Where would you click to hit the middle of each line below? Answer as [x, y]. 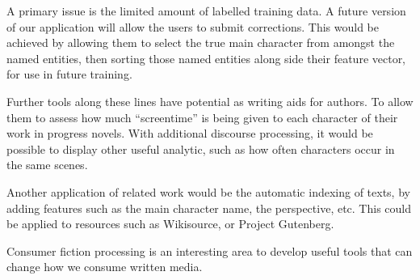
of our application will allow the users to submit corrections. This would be [193, 26]
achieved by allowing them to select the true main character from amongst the [201, 42]
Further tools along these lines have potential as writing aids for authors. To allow [210, 101]
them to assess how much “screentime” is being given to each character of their [202, 117]
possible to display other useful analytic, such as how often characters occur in [201, 148]
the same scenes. [47, 165]
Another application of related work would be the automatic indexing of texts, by [208, 191]
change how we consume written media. [105, 267]
